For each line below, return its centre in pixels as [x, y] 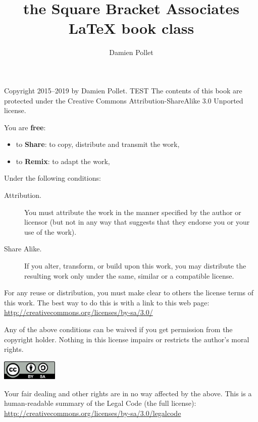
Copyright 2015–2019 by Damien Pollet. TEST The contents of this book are [123, 90]
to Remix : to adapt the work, [63, 161]
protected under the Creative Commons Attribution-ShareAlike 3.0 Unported [124, 100]
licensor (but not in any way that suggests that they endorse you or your [137, 222]
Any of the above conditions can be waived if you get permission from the [118, 329]
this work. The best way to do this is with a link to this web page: [107, 302]
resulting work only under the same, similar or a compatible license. [129, 275]
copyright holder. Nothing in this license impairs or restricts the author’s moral [127, 339]
